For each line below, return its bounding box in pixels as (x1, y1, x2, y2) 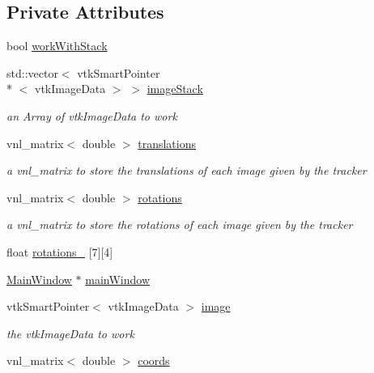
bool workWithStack (6, 37, 108, 54)
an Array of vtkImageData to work (6, 107, 177, 124)
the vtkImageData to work (6, 324, 134, 341)
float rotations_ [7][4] (6, 243, 113, 260)
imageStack (147, 80, 203, 97)
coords (138, 352, 170, 369)
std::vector (6, 64, 58, 81)
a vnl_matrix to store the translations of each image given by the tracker (6, 162, 367, 179)
